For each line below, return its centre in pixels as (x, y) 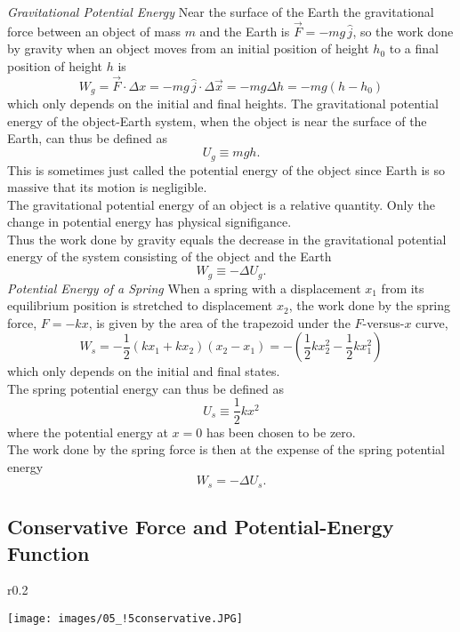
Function (48, 552)
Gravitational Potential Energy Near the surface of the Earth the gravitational (221, 12)
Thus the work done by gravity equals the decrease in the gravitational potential (227, 239)
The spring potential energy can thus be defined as (146, 388)
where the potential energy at (88, 432)
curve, (432, 322)
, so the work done (403, 31)
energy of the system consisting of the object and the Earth (169, 256)
